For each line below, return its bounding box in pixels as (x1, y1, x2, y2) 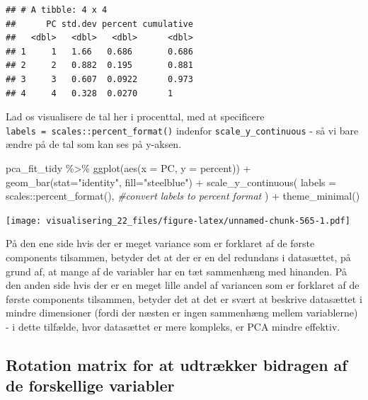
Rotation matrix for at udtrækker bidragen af (6, 353, 347, 375)
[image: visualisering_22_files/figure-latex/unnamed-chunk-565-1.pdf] (6, 215, 350, 226)
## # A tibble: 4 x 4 (6, 5, 108, 15)
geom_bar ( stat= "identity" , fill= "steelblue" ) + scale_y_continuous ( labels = (6, 174, 337, 189)
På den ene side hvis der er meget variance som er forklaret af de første (6, 236, 315, 251)
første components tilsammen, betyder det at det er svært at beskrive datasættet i (6, 291, 362, 306)
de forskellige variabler (6, 375, 175, 396)
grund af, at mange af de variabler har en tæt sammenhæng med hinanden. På (6, 263, 347, 278)
